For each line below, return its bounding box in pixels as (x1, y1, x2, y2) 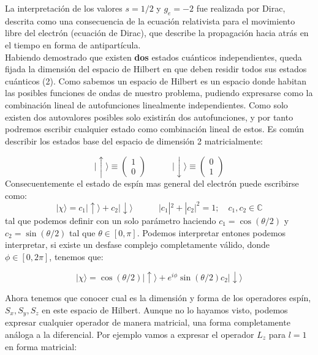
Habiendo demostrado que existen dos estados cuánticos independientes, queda (5, 50, 302, 63)
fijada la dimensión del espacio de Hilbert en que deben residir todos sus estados (5, 62, 307, 75)
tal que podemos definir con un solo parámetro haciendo (5, 214, 216, 226)
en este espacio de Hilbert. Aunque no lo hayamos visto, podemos (42, 303, 288, 316)
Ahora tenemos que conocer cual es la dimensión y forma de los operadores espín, (5, 291, 311, 304)
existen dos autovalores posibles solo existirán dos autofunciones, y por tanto (5, 110, 293, 123)
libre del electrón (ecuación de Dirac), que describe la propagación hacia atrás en (5, 26, 309, 39)
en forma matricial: (5, 340, 77, 353)
